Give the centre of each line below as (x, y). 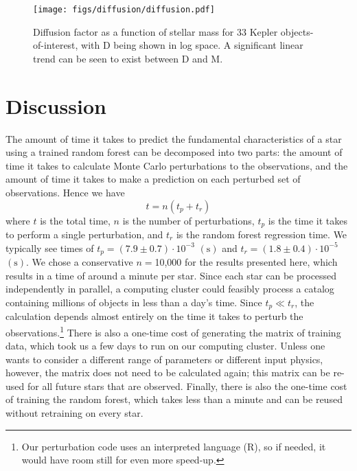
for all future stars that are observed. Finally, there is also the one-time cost (187, 386)
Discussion (56, 105)
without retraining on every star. (74, 413)
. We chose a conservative (80, 262)
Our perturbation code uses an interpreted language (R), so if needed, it (174, 446)
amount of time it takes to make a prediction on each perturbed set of (153, 179)
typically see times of (50, 248)
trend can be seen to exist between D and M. (128, 58)
